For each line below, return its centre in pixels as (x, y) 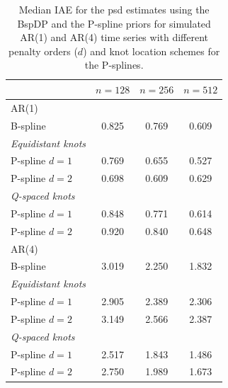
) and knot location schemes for (152, 51)
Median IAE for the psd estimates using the (114, 9)
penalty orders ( (43, 51)
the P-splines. (114, 65)
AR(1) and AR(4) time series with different (114, 37)
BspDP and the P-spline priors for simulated (114, 23)
